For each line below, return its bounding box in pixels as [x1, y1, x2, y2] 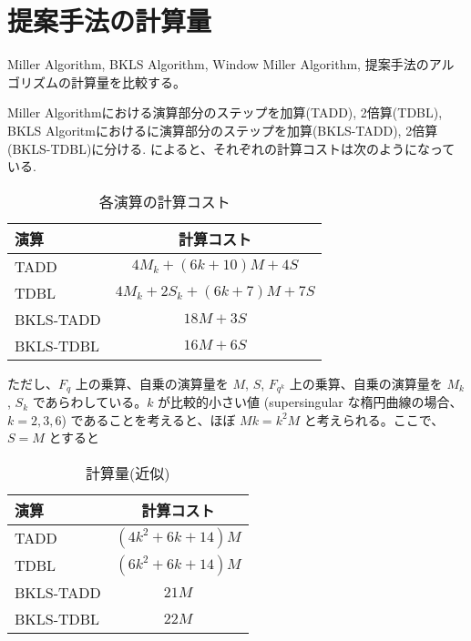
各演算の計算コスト [98, 190, 230, 212]
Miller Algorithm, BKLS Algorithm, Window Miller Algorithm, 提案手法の [7, 55, 429, 74]
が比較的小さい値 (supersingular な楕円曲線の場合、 [158, 392, 463, 412]
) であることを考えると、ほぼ [61, 410, 236, 429]
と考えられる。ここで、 [303, 410, 445, 429]
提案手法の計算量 [7, 2, 212, 39]
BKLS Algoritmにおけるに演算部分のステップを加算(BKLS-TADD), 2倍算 [7, 120, 438, 139]
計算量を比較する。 [70, 72, 186, 91]
